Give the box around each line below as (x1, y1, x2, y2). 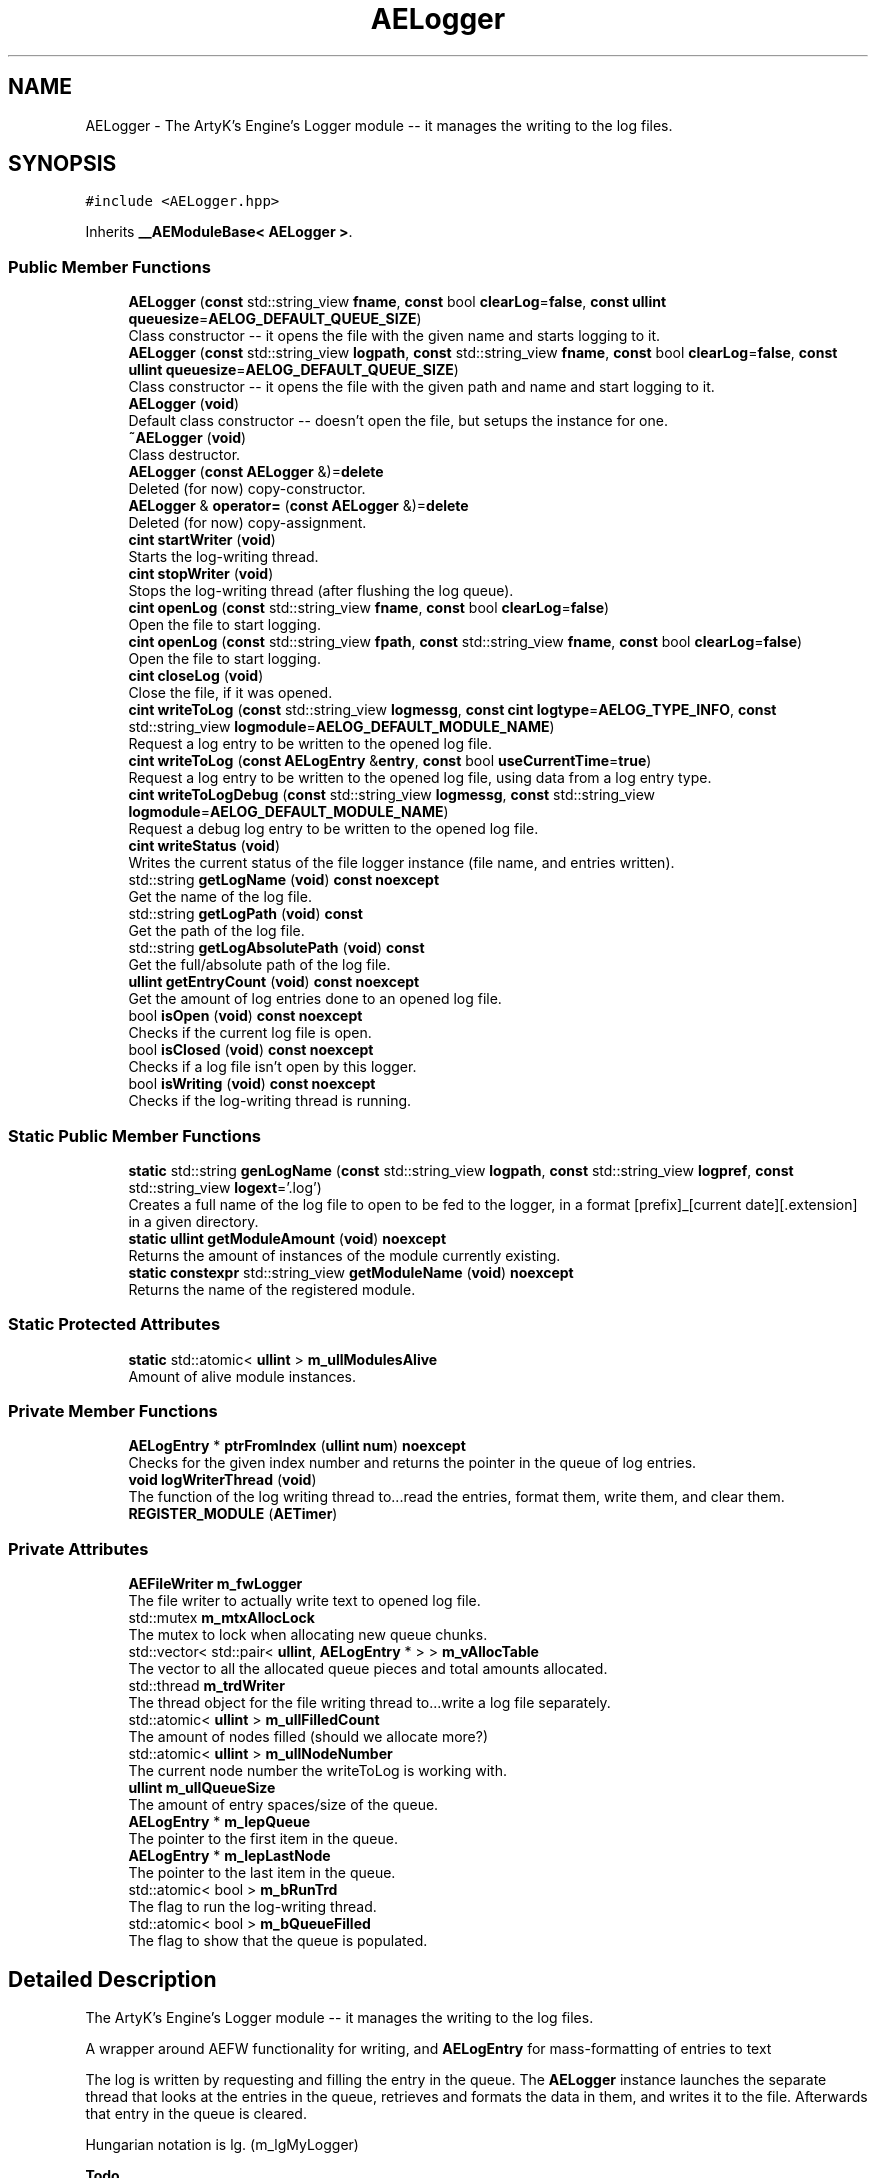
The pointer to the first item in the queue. (128, 1830, 398, 1848)
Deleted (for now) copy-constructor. (128, 480, 366, 498)
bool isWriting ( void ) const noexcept (128, 1075, 376, 1093)
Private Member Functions (8, 1401, 218, 1422)
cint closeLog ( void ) (128, 667, 264, 685)
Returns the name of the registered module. (128, 1280, 416, 1298)
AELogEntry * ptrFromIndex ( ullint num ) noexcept (128, 1437, 466, 1455)
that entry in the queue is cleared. (85, 2105, 307, 2123)
